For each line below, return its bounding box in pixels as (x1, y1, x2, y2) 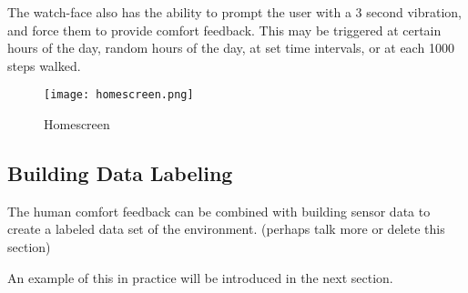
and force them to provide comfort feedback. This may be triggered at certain (7, 20, 442, 39)
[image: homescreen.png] (44, 88, 194, 102)
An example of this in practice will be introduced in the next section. (7, 268, 393, 287)
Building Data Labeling (7, 159, 233, 187)
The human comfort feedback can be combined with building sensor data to (7, 201, 431, 220)
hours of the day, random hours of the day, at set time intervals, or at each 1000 (7, 38, 454, 57)
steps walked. (7, 56, 81, 75)
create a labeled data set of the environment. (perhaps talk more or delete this (7, 219, 445, 238)
